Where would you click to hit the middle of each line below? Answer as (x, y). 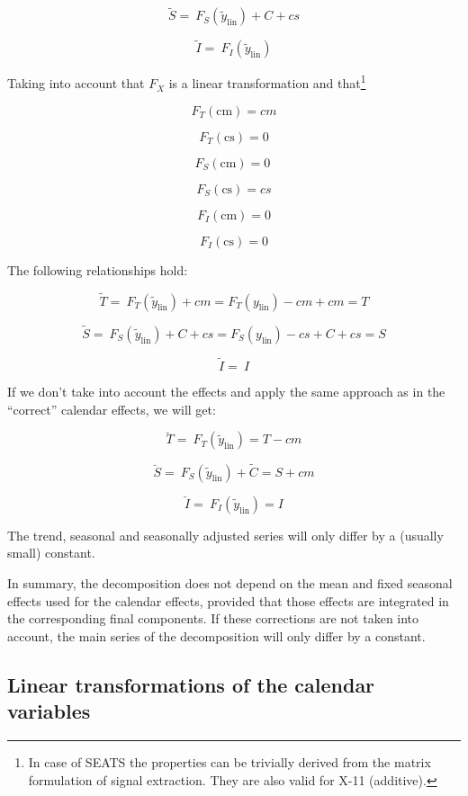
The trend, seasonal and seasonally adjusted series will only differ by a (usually (225, 535)
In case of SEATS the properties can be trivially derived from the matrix (229, 761)
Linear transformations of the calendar (191, 684)
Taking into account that (76, 83)
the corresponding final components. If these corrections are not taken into (213, 618)
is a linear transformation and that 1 (267, 82)
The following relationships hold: (98, 269)
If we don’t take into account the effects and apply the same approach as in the (226, 391)
